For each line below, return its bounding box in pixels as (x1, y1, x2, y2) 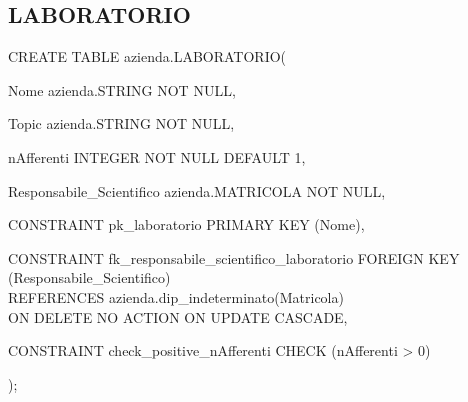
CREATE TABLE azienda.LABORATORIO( (8, 46, 287, 67)
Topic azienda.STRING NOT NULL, (8, 113, 235, 134)
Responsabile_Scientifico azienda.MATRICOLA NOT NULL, (8, 180, 386, 201)
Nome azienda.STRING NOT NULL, (8, 79, 236, 100)
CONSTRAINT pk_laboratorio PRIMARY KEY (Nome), (8, 214, 365, 235)
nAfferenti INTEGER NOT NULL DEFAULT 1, (8, 146, 306, 167)
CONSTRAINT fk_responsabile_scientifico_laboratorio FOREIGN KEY (8, 247, 460, 268)
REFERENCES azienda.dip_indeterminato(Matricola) (8, 286, 344, 307)
